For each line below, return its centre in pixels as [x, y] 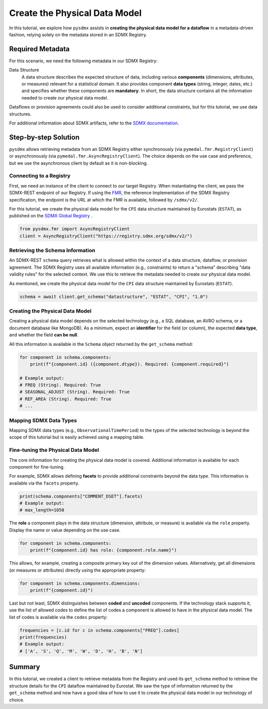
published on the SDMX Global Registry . [51, 216]
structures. [20, 114]
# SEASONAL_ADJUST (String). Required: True [75, 392]
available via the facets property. [44, 483]
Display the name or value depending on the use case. [65, 530]
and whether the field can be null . [44, 335]
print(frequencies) [43, 637]
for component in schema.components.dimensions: [80, 583]
